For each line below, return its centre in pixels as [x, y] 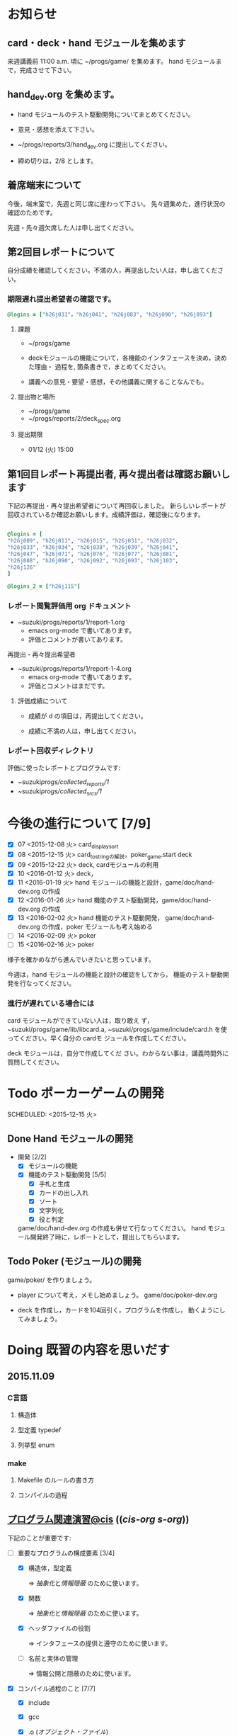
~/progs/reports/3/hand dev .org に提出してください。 [94, 145]
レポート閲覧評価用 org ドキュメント [69, 606]
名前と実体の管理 [53, 1658]
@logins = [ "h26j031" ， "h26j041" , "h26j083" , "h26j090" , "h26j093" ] [110, 314]
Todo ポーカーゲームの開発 [86, 1093]
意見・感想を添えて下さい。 [58, 129]
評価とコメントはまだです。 [68, 686]
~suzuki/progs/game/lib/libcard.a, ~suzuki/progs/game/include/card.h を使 [117, 1029]
